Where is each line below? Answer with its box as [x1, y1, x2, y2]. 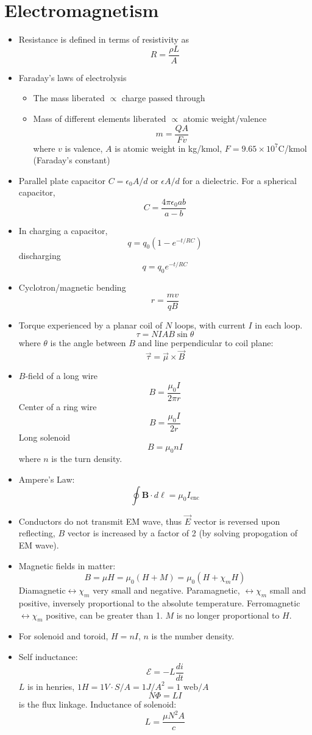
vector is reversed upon [193, 514, 280, 527]
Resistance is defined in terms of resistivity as [18, 33, 190, 46]
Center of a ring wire [18, 400, 97, 413]
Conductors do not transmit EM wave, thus [18, 514, 182, 527]
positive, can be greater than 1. [46, 608, 163, 621]
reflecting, [18, 527, 55, 539]
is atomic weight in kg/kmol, [115, 141, 222, 154]
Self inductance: [18, 650, 78, 662]
